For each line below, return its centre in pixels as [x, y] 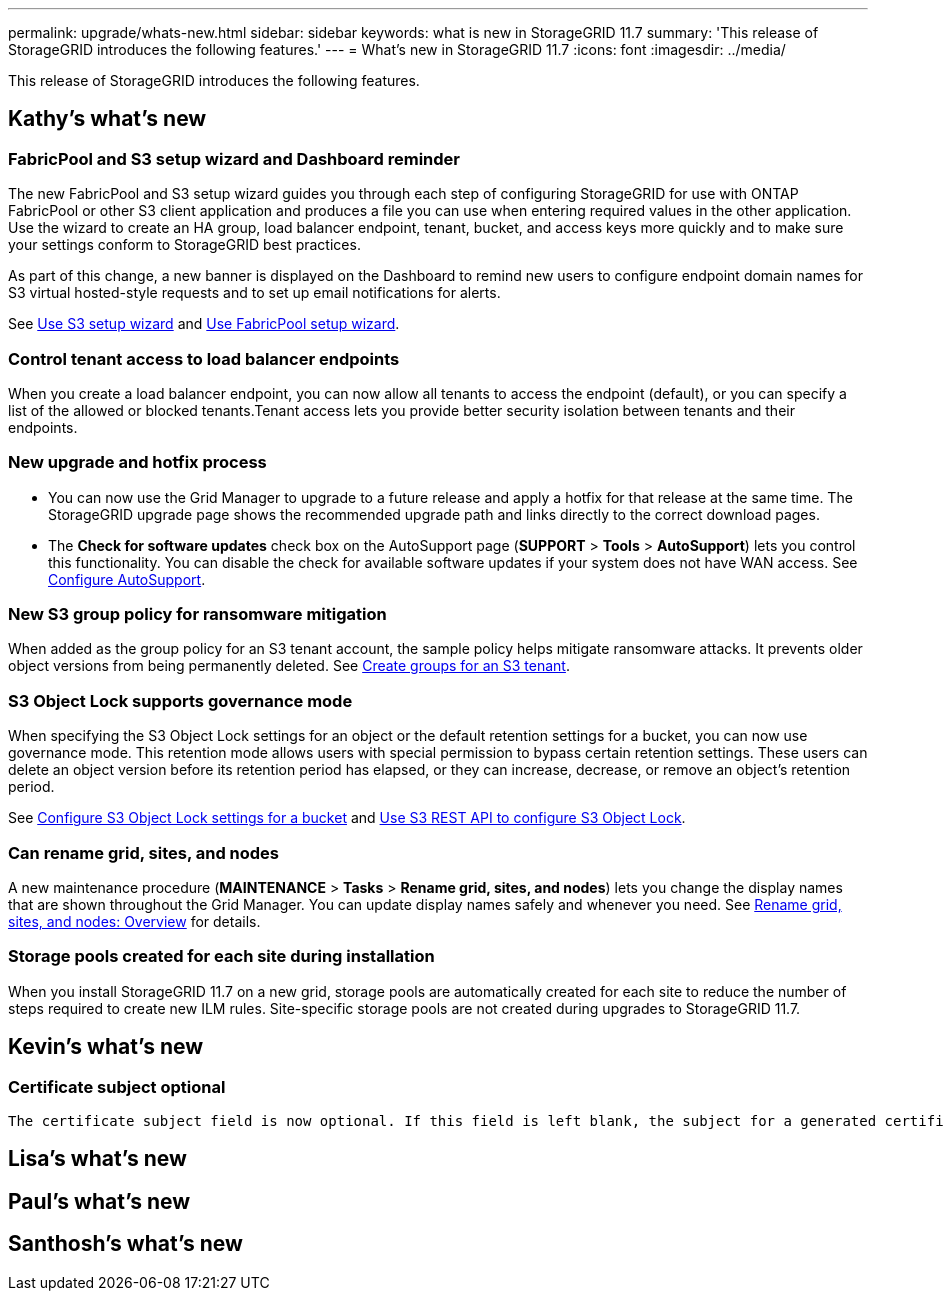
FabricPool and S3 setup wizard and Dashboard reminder [234, 158]
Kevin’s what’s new [106, 1047]
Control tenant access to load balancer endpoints [204, 358]
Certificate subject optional [117, 1086]
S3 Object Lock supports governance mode [180, 700]
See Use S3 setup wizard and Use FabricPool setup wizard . [204, 324]
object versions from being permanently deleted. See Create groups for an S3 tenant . [289, 666]
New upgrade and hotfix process [137, 462]
